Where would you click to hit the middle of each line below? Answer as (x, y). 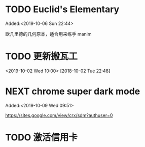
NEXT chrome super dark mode (73, 91)
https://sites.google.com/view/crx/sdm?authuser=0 (59, 115)
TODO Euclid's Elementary (62, 9)
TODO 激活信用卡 (41, 137)
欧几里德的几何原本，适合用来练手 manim (48, 34)
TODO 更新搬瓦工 (41, 56)
